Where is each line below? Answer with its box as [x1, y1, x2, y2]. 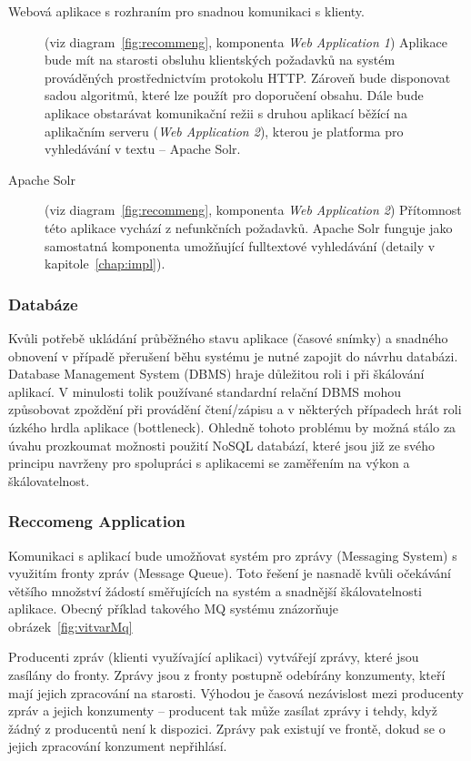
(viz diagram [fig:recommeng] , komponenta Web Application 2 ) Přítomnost [45, 200, 462, 219]
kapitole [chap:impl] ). [45, 254, 165, 273]
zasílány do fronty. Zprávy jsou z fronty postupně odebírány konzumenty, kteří [8, 665, 446, 685]
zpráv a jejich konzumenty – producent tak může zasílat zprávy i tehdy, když [8, 701, 437, 720]
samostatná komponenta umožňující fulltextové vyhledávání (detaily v [45, 236, 436, 255]
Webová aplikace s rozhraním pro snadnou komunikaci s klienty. [8, 2, 365, 20]
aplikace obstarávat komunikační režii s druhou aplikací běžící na [45, 103, 407, 122]
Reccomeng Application [8, 510, 185, 533]
